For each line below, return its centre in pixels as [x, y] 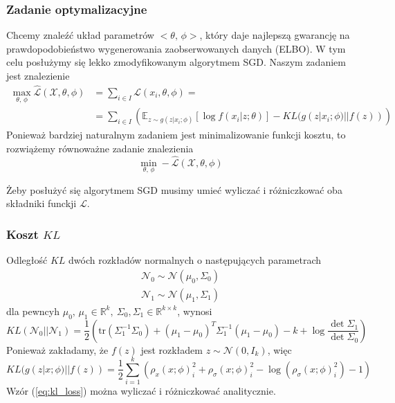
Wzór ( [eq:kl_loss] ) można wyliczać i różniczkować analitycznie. [141, 391]
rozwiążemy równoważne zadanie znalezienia [100, 148]
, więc [279, 349]
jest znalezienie [38, 75]
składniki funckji [42, 203]
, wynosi [195, 311]
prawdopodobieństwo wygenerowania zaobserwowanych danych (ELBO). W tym [176, 48]
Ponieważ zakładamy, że [57, 349]
